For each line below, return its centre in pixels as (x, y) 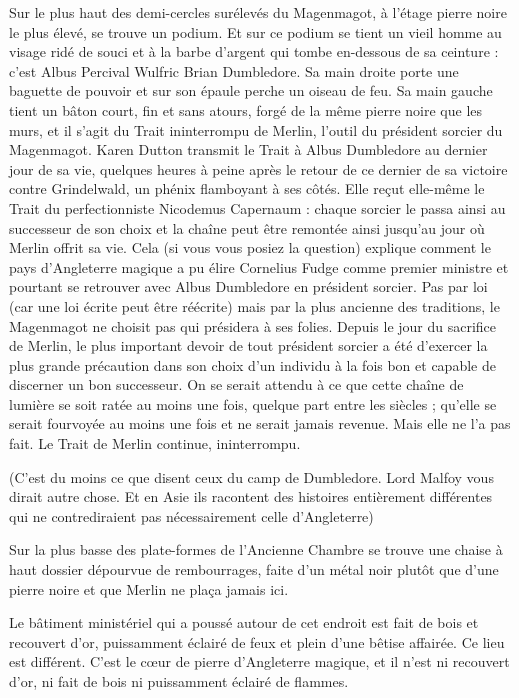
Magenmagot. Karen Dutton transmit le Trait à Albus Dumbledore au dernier (248, 149)
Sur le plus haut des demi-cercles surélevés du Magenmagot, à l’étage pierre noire (258, 12)
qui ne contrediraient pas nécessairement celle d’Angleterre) (191, 515)
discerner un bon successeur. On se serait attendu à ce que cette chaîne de (236, 384)
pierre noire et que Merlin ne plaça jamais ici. (149, 588)
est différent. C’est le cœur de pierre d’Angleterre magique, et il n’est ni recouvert (259, 661)
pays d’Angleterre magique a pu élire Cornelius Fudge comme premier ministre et (259, 266)
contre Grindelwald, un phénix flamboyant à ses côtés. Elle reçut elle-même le (247, 188)
